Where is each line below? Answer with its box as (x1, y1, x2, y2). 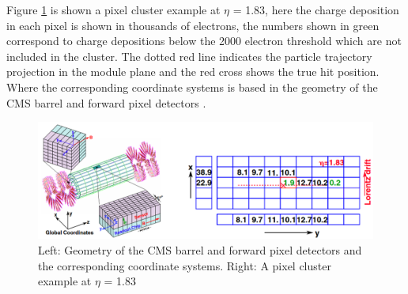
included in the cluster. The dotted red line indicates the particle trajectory (6, 47, 372, 64)
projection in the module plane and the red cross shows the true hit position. (6, 63, 380, 80)
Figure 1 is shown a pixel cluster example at (6, 2, 221, 17)
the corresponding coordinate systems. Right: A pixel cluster (38, 257, 331, 273)
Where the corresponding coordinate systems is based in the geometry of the (6, 78, 378, 95)
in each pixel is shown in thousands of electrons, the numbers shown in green (6, 17, 380, 33)
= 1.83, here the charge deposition (232, 2, 399, 17)
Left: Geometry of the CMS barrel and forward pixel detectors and (38, 241, 362, 258)
